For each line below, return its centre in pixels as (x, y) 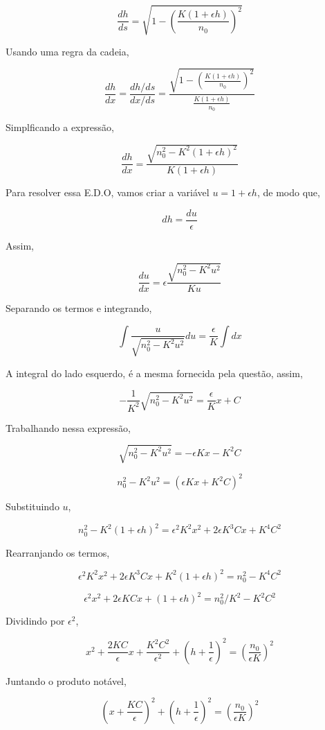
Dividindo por (35, 621)
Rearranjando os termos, (58, 552)
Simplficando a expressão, (60, 127)
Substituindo (32, 506)
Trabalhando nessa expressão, (68, 427)
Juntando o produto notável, (66, 680)
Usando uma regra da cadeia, (67, 51)
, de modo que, (288, 192)
